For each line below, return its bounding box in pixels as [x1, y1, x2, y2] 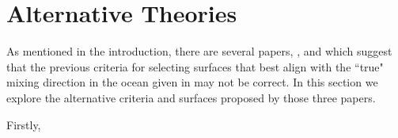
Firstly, [6, 116, 41, 132]
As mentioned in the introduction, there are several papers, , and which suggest [6, 43, 392, 59]
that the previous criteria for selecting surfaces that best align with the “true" [6, 58, 384, 75]
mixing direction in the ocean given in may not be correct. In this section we [6, 74, 378, 90]
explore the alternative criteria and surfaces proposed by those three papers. [6, 89, 376, 105]
